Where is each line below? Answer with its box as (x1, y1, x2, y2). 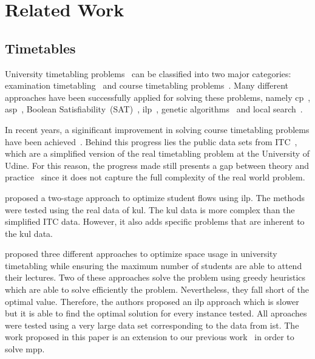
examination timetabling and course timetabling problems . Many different (5, 79, 288, 92)
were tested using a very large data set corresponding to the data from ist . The (5, 318, 299, 331)
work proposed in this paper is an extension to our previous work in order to (5, 330, 294, 343)
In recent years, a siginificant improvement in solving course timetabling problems (5, 123, 310, 135)
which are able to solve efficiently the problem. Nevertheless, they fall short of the (5, 283, 309, 296)
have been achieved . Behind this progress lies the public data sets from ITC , (5, 135, 297, 148)
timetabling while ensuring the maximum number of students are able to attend (5, 259, 302, 272)
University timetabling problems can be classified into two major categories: (5, 67, 291, 80)
